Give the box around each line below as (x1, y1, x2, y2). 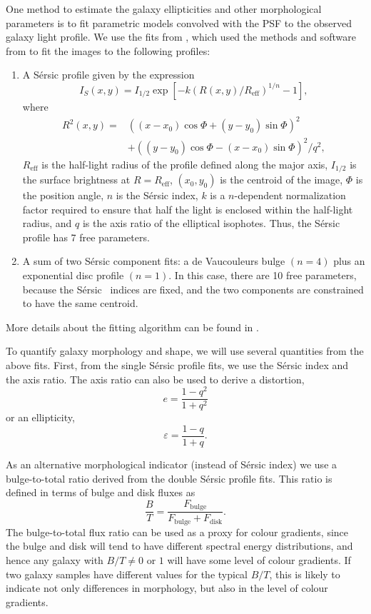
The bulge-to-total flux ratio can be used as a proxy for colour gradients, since (6, 524, 349, 539)
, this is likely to (269, 566, 340, 581)
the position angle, (22, 188, 104, 203)
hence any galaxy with (6, 552, 103, 567)
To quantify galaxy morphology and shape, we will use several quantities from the (6, 343, 364, 358)
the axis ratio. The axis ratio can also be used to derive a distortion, (6, 371, 305, 386)
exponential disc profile (22, 268, 124, 283)
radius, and (22, 216, 72, 231)
